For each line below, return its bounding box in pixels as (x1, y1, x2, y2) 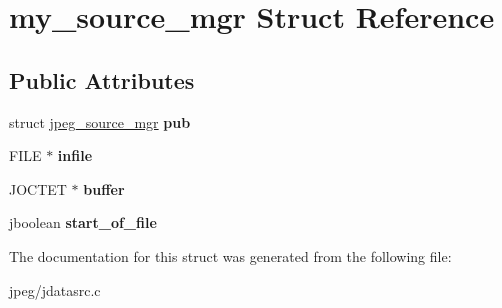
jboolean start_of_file (9, 212, 157, 233)
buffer (83, 178, 125, 199)
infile (57, 145, 93, 166)
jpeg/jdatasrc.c (9, 279, 101, 300)
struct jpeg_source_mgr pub (9, 111, 191, 132)
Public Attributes (9, 64, 195, 95)
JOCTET (9, 178, 67, 199)
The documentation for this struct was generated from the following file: (9, 245, 452, 266)
